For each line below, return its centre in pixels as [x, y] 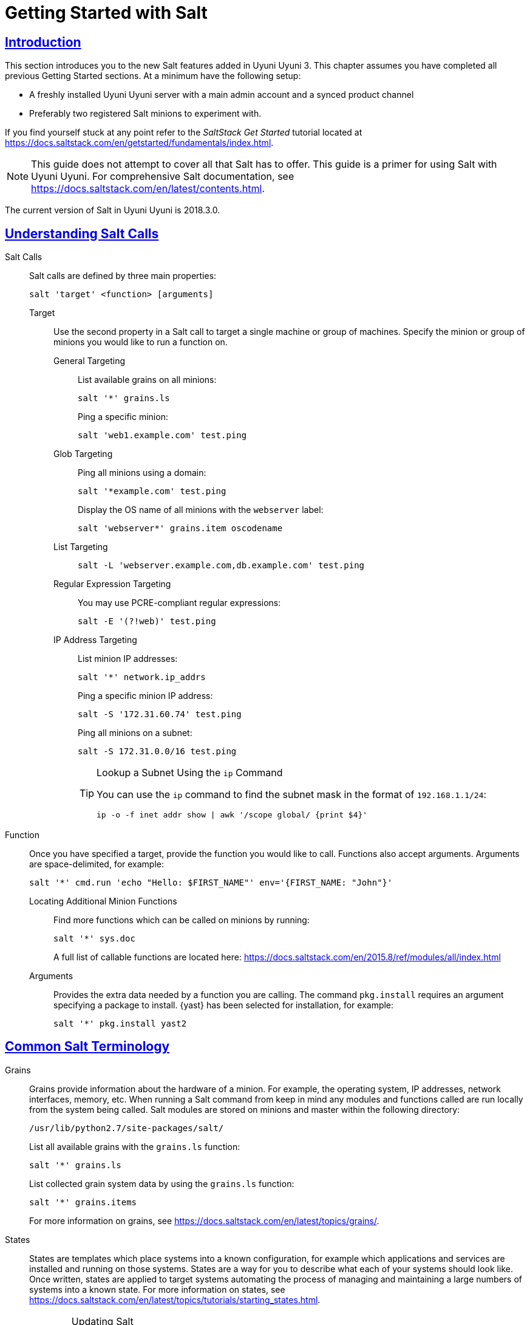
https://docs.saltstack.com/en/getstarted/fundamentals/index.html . [139, 143]
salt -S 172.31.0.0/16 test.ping [157, 752]
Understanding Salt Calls [82, 233]
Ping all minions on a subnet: [135, 733]
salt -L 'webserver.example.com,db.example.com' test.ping [221, 566]
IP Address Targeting [95, 640]
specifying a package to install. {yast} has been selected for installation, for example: [224, 1005]
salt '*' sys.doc [94, 939]
